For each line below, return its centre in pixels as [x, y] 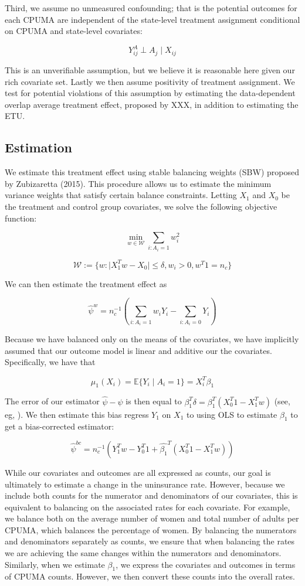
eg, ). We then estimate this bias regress [77, 414]
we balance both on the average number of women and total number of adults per [152, 518]
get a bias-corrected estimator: [60, 426]
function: [21, 218]
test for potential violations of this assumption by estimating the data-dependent [150, 93]
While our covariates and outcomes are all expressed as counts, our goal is [138, 472]
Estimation [38, 147]
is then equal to [154, 401]
